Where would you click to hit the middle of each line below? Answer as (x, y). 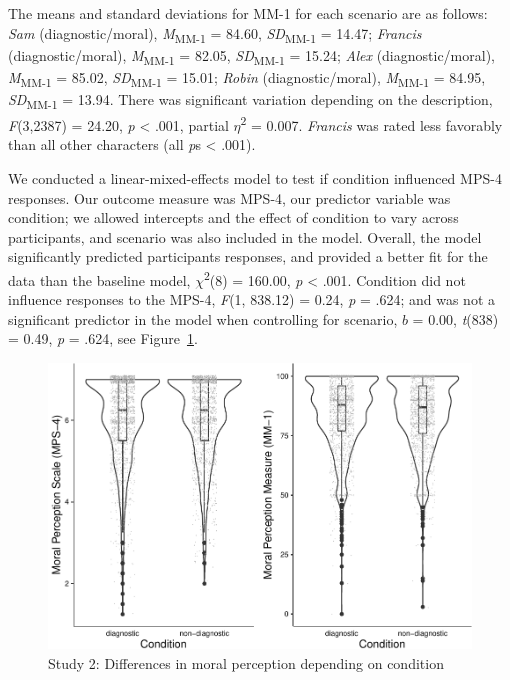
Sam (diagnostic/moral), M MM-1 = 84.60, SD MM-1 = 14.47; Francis (215, 34)
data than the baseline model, (99, 279)
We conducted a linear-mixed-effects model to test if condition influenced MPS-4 (255, 177)
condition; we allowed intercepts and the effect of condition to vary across (233, 217)
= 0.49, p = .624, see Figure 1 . (103, 338)
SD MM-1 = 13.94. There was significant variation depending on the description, (250, 100)
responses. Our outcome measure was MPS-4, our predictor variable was (229, 197)
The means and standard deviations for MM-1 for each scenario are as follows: (248, 13)
